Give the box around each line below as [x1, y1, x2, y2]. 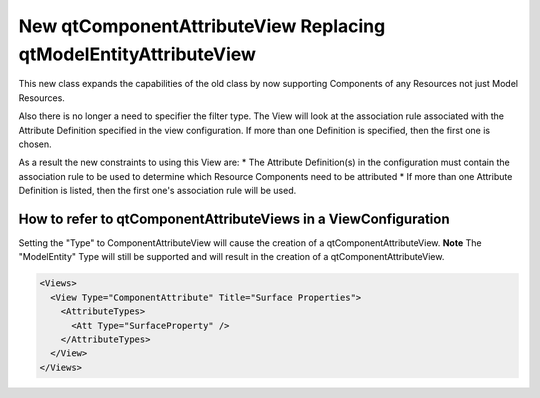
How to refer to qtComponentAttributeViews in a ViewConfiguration [18, 210, 450, 227]
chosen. [18, 138, 52, 150]
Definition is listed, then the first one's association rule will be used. [18, 185, 297, 197]
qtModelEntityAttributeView [18, 43, 257, 65]
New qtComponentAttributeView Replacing [18, 15, 386, 37]
